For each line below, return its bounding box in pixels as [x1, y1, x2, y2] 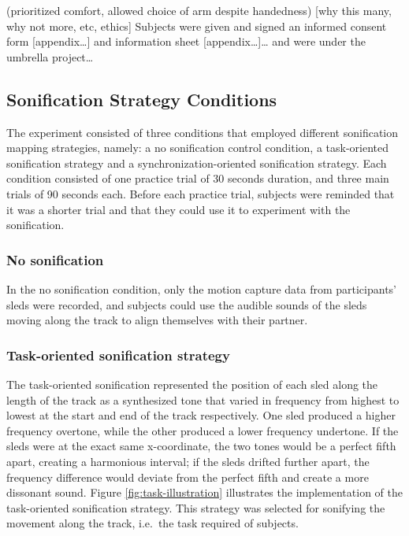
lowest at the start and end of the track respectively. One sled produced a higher [6, 407, 396, 423]
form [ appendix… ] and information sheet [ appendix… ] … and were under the [6, 33, 366, 50]
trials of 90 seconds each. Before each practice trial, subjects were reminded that [6, 185, 395, 201]
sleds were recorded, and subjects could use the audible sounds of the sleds [6, 296, 367, 312]
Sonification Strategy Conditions [6, 87, 277, 111]
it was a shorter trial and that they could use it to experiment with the [6, 201, 351, 217]
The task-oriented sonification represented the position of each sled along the [6, 375, 378, 392]
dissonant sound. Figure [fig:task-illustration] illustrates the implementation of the [6, 484, 403, 501]
